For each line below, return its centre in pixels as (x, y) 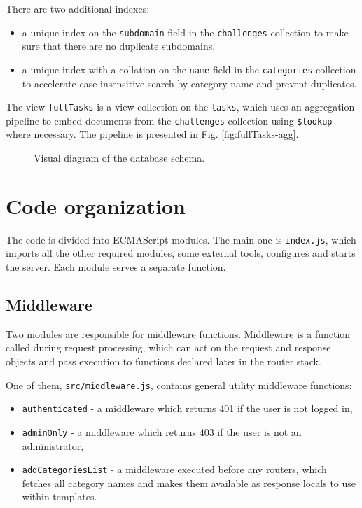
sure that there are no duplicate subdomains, (119, 46)
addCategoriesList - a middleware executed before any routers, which (174, 469)
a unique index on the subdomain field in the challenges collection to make (185, 32)
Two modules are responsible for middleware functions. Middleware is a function (178, 333)
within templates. (60, 496)
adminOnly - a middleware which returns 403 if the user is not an (162, 431)
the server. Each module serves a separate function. (116, 266)
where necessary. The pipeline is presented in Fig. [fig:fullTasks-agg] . (152, 134)
